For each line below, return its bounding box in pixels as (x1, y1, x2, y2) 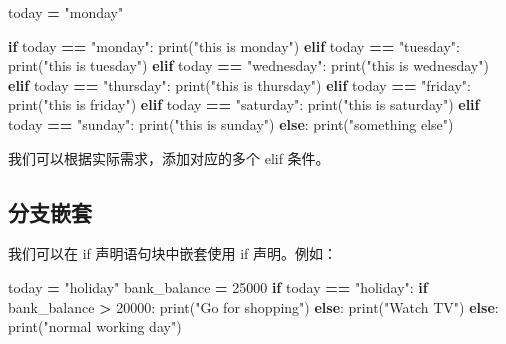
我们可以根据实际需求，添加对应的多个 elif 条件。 (8, 147, 330, 168)
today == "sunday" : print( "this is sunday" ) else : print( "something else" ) (8, 113, 454, 134)
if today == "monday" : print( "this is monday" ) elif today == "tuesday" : (8, 35, 460, 56)
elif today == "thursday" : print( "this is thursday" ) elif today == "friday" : (8, 74, 471, 95)
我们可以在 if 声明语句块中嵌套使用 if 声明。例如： (8, 243, 337, 264)
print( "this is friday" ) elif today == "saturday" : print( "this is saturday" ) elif (8, 94, 480, 115)
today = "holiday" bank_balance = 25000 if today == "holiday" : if (8, 276, 428, 297)
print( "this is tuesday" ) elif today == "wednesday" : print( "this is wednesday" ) (8, 55, 489, 76)
